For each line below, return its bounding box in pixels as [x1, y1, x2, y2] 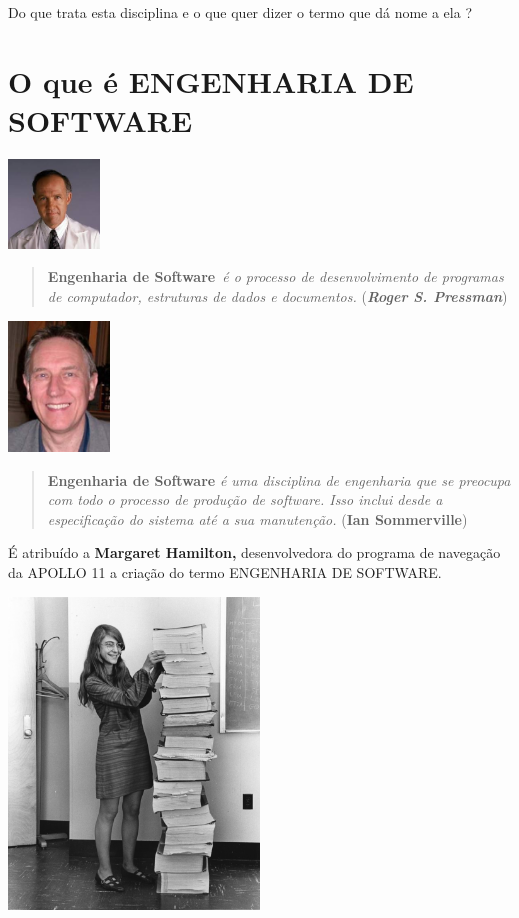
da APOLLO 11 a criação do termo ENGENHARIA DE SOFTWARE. [8, 561, 442, 582]
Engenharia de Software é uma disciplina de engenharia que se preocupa [47, 469, 511, 490]
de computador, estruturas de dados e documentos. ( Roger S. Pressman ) [47, 286, 508, 307]
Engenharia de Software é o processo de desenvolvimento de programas [47, 266, 504, 287]
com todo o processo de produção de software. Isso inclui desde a [47, 489, 443, 510]
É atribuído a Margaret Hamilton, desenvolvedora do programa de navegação [8, 542, 501, 563]
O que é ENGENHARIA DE [8, 60, 414, 101]
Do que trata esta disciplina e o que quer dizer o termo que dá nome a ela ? [8, 2, 473, 22]
